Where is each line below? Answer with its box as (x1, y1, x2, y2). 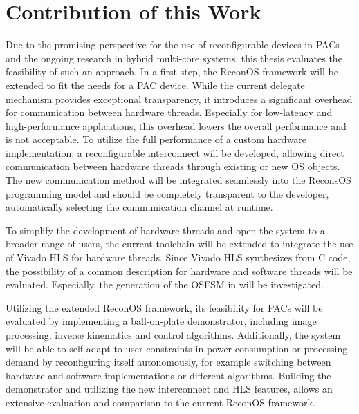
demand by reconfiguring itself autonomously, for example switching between (6, 355, 331, 369)
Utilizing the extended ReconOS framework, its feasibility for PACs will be (6, 300, 323, 314)
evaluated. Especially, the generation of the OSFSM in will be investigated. (6, 277, 324, 292)
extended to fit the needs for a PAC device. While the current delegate (6, 77, 305, 92)
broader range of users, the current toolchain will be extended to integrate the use (6, 236, 353, 251)
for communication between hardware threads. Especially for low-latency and (6, 105, 333, 120)
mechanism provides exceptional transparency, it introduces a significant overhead (6, 91, 353, 106)
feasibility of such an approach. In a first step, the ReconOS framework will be (6, 64, 338, 79)
